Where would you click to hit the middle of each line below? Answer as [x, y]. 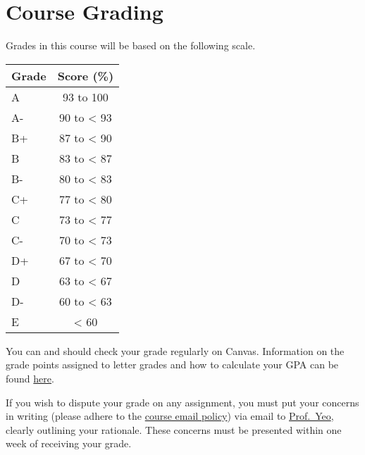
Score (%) [86, 75]
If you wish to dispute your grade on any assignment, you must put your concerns [182, 402]
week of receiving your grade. [69, 443]
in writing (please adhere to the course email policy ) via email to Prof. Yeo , [170, 416]
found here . [30, 378]
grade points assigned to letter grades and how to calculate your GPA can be [172, 364]
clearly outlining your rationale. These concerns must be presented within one [174, 429]
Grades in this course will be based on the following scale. [131, 45]
